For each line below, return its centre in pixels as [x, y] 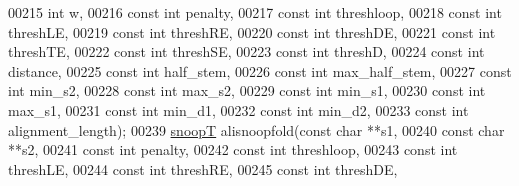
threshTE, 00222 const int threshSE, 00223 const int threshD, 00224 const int [246, 51]
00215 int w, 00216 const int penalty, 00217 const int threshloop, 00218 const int [255, 12]
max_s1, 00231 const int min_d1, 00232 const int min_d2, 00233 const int [238, 109]
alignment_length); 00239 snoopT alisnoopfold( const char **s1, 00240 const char [256, 129]
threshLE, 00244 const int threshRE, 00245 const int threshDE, [203, 168]
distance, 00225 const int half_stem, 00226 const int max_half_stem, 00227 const [260, 70]
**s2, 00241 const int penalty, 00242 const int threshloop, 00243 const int [233, 149]
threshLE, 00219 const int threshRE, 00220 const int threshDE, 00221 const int [252, 31]
